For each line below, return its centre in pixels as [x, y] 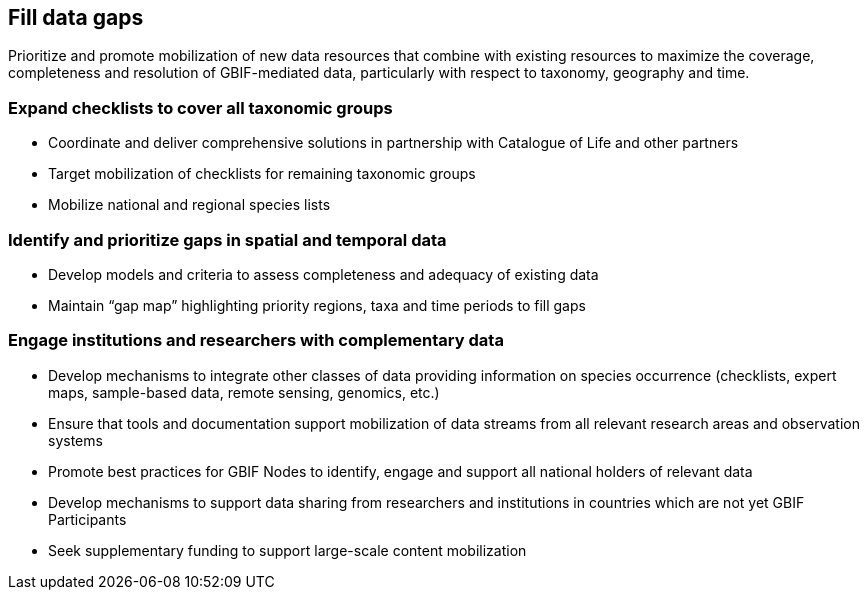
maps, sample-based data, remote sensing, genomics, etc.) [244, 392]
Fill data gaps [76, 17]
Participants [87, 519]
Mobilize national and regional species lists [189, 205]
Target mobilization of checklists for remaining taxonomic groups [262, 174]
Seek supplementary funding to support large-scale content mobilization [287, 550]
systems [75, 440]
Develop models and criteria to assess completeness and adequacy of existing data [323, 274]
